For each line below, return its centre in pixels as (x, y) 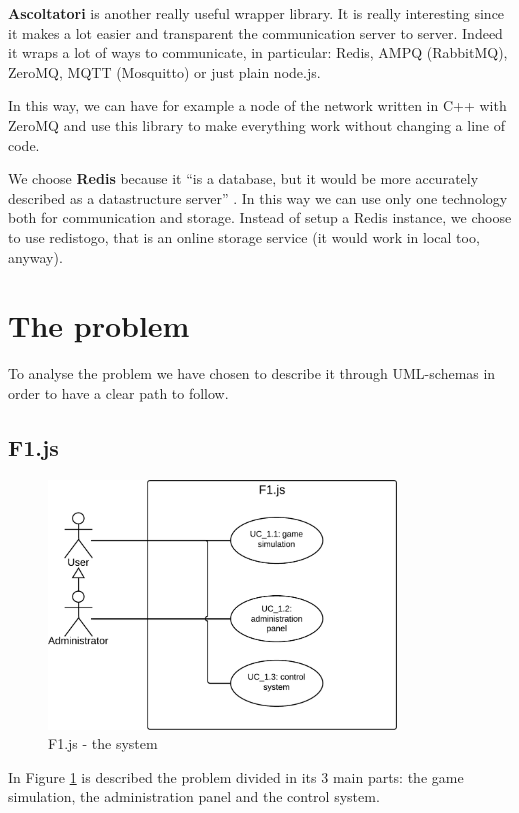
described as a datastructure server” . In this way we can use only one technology (258, 197)
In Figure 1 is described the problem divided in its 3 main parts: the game (236, 776)
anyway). (35, 256)
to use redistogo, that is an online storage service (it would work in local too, (244, 236)
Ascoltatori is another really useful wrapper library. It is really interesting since (256, 13)
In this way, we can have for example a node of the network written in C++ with (257, 105)
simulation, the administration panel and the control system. (194, 796)
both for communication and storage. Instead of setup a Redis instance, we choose (260, 217)
